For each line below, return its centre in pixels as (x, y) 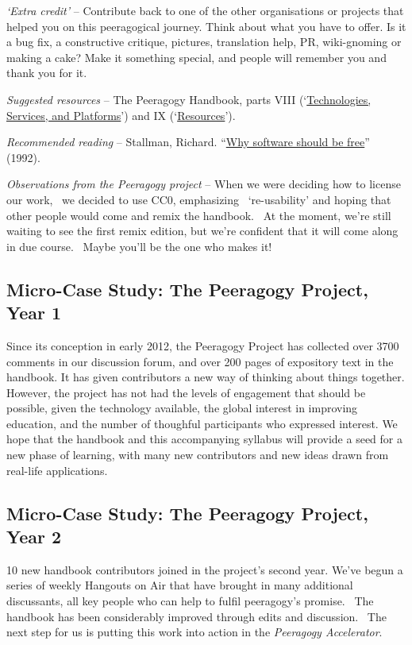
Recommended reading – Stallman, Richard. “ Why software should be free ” (188, 142)
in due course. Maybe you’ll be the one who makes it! (139, 246)
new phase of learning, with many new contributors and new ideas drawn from (198, 455)
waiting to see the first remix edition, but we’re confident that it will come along (202, 231)
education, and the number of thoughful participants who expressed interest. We (202, 423)
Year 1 (34, 313)
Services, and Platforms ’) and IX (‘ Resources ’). (121, 115)
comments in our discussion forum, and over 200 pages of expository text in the (200, 361)
